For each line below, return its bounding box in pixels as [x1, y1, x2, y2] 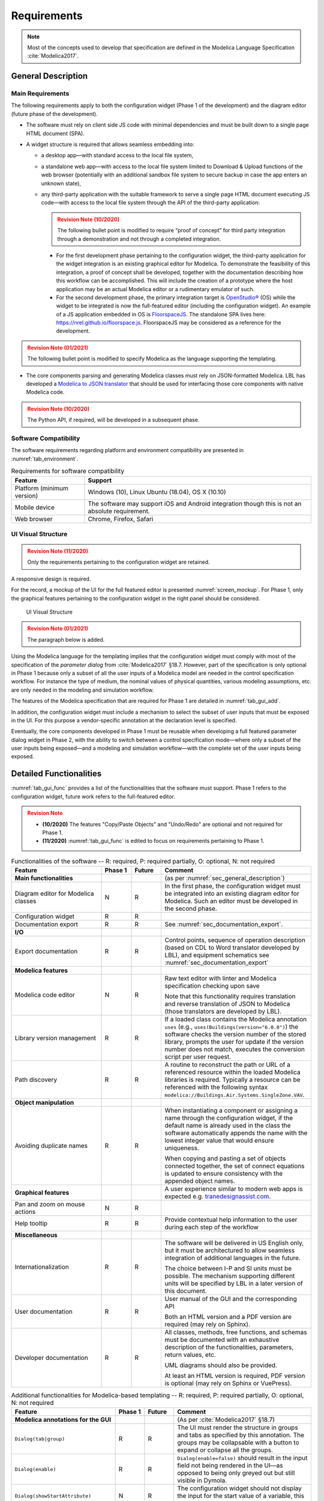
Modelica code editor [14, 991, 75, 999]
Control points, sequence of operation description [164, 936, 306, 944]
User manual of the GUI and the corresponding [164, 1294, 297, 1303]
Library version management [14, 1034, 96, 1042]
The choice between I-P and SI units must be [164, 1264, 292, 1273]
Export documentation [14, 947, 78, 956]
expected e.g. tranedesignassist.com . [164, 1192, 271, 1201]
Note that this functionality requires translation [164, 992, 296, 1001]
